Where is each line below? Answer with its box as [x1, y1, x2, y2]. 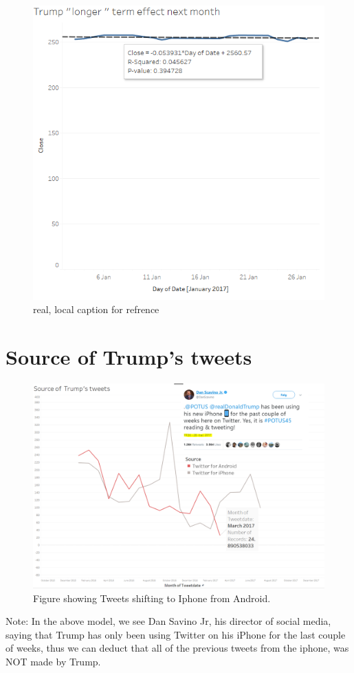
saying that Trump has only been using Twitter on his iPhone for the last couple [5, 627, 346, 641]
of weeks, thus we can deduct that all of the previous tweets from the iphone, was [5, 641, 349, 655]
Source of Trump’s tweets [5, 342, 252, 370]
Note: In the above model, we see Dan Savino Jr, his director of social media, [5, 614, 331, 628]
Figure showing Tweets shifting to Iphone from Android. [33, 590, 271, 605]
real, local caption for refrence [33, 302, 159, 317]
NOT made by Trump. [5, 654, 101, 668]
